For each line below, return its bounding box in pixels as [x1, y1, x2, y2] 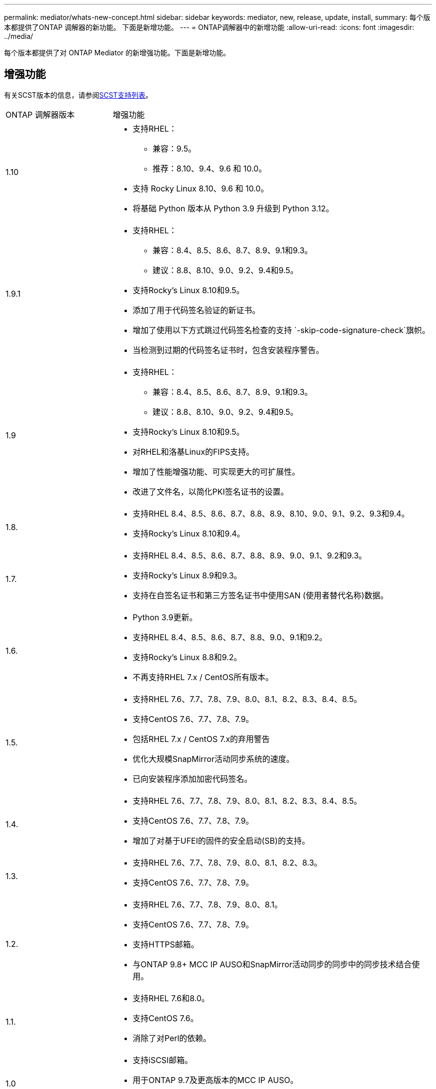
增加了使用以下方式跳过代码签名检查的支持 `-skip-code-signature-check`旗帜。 [132, 325, 430, 335]
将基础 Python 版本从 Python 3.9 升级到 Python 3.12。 [132, 203, 334, 213]
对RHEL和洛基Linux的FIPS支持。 [132, 446, 254, 457]
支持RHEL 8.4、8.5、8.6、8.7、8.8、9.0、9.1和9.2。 [132, 632, 327, 642]
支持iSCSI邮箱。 [132, 1055, 193, 1065]
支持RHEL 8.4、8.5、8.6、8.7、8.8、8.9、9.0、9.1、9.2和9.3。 [132, 550, 367, 560]
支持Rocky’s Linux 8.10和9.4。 [132, 528, 245, 539]
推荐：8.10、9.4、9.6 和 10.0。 [152, 163, 267, 174]
